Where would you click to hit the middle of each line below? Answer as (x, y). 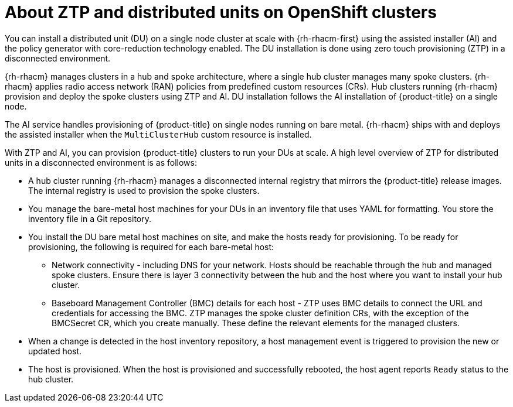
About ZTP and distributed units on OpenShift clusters (221, 12)
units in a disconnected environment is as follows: (101, 162)
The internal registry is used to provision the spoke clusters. (144, 190)
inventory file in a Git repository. (90, 218)
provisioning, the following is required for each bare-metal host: (151, 247)
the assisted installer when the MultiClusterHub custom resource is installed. (158, 134)
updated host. (55, 351)
